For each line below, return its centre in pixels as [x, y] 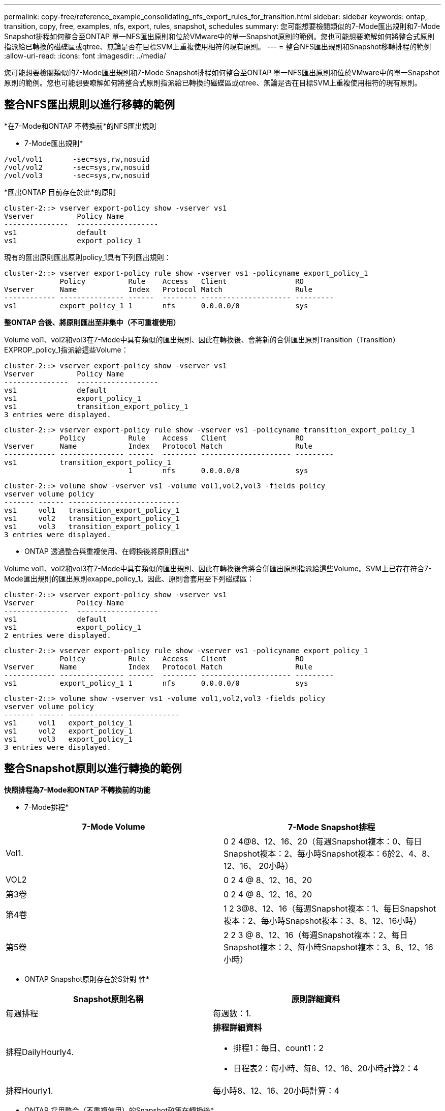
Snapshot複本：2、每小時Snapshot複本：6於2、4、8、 [329, 853]
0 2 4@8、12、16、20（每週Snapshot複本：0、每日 [323, 841]
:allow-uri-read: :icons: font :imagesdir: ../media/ [85, 56]
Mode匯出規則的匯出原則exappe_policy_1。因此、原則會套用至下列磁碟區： [129, 578]
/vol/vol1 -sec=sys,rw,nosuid [77, 159]
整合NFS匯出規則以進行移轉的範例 [90, 105]
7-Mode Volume [114, 826]
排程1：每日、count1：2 [278, 1048]
